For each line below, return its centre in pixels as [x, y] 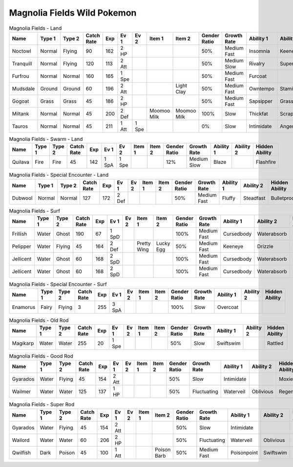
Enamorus [24, 307]
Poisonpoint [244, 452]
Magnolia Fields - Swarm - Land [46, 139]
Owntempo [262, 89]
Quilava [21, 162]
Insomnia [260, 51]
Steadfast [254, 198]
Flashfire [266, 162]
